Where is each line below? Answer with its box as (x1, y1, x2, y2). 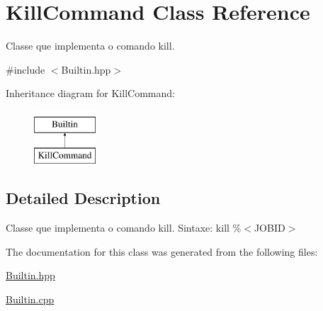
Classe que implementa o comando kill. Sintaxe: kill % (6, 220, 242, 235)
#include (6, 62, 45, 77)
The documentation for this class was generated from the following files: (6, 244, 318, 259)
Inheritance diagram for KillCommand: (6, 86, 175, 101)
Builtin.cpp (6, 292, 55, 307)
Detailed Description (6, 187, 161, 209)
